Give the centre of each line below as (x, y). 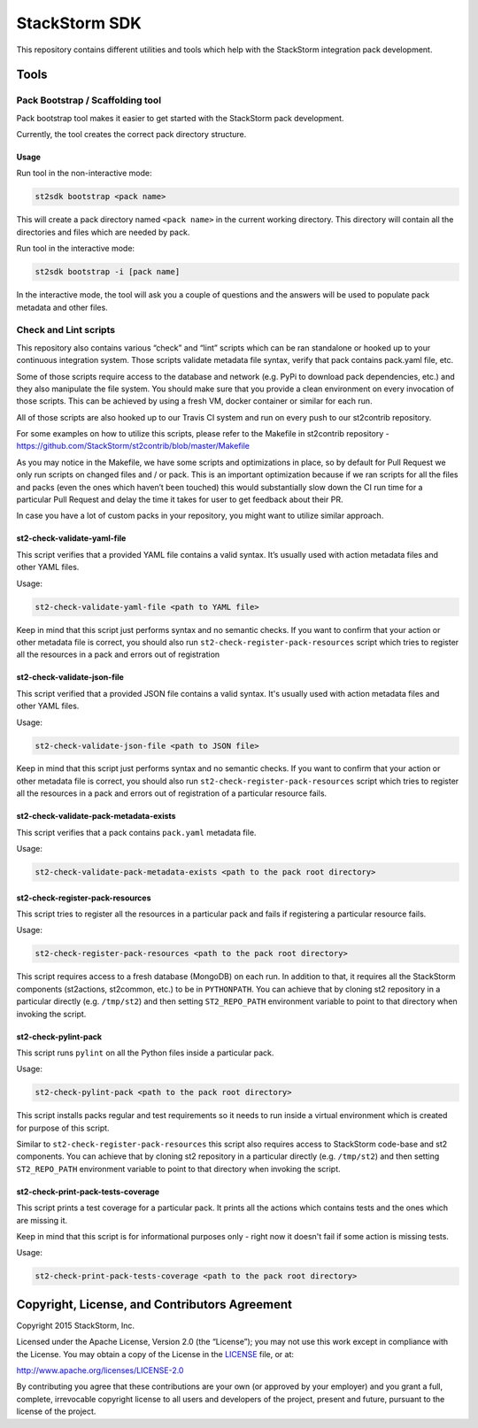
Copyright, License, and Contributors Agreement (154, 1304)
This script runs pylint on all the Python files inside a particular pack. (145, 1053)
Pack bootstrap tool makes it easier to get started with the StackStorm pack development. (180, 118)
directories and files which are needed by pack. (103, 232)
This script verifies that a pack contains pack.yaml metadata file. (136, 832)
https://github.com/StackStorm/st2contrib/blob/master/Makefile (133, 446)
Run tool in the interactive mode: (76, 249)
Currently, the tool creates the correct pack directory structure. (131, 135)
